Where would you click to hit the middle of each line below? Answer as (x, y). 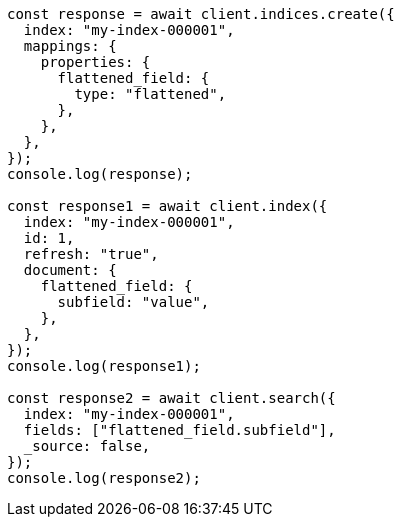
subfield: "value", (133, 302)
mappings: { (70, 46)
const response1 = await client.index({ (167, 206)
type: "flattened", (150, 94)
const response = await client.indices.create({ (201, 14)
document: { (70, 270)
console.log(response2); (104, 478)
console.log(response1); (104, 366)
